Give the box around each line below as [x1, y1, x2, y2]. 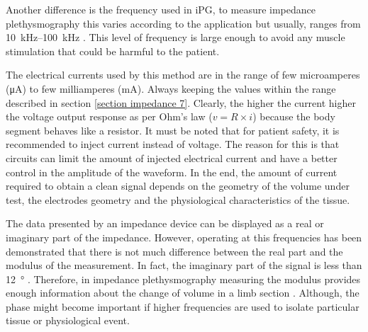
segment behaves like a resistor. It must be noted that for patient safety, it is [6, 122, 340, 137]
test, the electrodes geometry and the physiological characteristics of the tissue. [6, 192, 350, 207]
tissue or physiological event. [6, 313, 130, 328]
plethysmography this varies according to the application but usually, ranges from [6, 16, 361, 30]
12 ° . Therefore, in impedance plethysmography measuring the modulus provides [6, 271, 361, 286]
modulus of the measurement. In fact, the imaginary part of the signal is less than [6, 258, 362, 273]
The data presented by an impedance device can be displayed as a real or [6, 216, 324, 231]
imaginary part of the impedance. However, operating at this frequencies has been [6, 229, 362, 244]
